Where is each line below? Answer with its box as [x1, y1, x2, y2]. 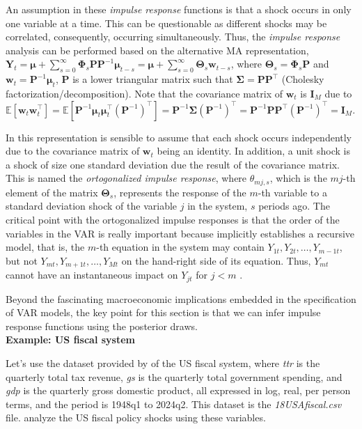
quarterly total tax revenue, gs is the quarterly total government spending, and [6, 369, 343, 384]
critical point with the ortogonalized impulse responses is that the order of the [6, 212, 340, 226]
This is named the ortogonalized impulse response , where [6, 171, 247, 185]
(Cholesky [281, 72, 324, 86]
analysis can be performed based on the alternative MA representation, [6, 42, 309, 57]
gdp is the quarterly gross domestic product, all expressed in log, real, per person [6, 383, 351, 398]
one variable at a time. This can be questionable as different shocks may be [6, 15, 327, 30]
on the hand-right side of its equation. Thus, [121, 253, 311, 267]
